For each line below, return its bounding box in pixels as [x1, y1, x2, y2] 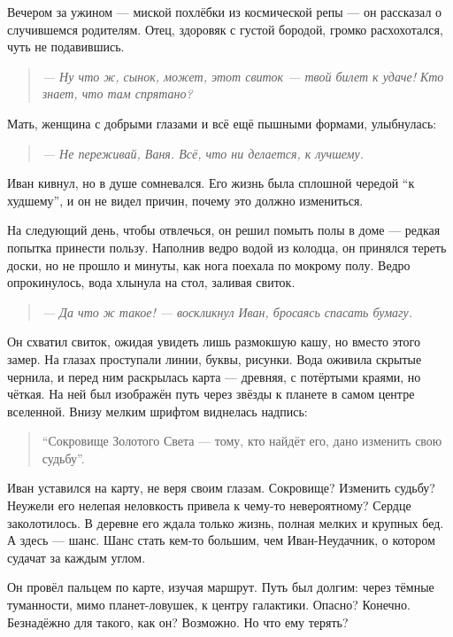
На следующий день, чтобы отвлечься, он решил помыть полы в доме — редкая [7, 221, 441, 239]
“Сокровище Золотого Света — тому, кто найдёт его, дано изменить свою [42, 431, 442, 450]
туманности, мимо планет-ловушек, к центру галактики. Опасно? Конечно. [7, 595, 411, 614]
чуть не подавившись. [7, 37, 125, 56]
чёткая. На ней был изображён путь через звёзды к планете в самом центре [7, 385, 415, 403]
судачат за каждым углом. [7, 548, 146, 566]
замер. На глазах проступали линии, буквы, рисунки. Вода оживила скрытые [7, 349, 422, 368]
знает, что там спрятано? [42, 84, 193, 103]
